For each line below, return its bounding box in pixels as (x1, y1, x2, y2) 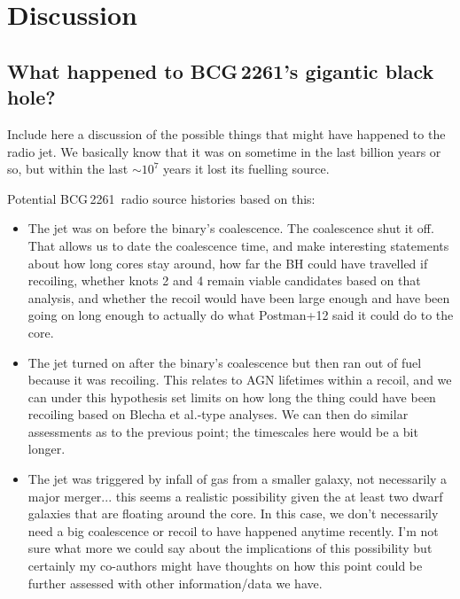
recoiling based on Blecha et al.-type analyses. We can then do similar (27, 405, 409, 424)
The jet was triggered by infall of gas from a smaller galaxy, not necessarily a (27, 470, 448, 488)
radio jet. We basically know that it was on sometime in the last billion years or (7, 142, 441, 160)
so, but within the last (7, 159, 129, 178)
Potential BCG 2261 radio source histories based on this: (7, 189, 316, 207)
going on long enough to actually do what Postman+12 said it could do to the (27, 306, 454, 324)
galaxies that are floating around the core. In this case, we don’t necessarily (27, 504, 439, 523)
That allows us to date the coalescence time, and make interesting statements (27, 236, 449, 254)
